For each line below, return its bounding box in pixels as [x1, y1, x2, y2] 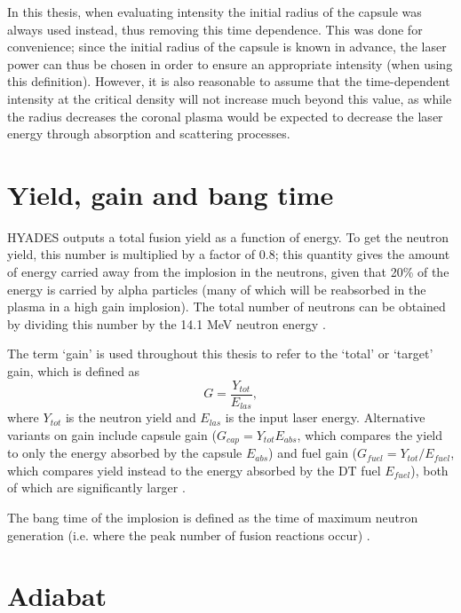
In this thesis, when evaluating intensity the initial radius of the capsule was [7, 3, 422, 20]
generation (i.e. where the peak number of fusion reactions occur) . [7, 525, 370, 544]
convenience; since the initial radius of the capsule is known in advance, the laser [7, 37, 447, 56]
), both [410, 460, 449, 479]
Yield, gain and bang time [7, 176, 334, 212]
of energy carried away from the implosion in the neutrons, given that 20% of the [7, 263, 449, 281]
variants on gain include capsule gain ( [7, 425, 217, 444]
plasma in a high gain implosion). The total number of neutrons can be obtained [7, 297, 446, 316]
